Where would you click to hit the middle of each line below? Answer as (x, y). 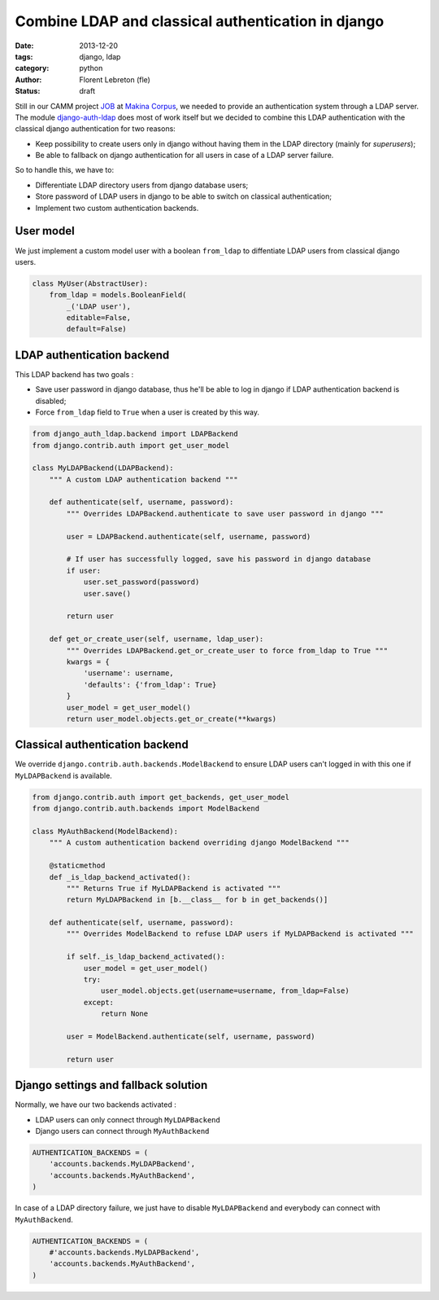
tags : (24, 56)
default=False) (97, 329)
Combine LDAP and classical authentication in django (200, 21)
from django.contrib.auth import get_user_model (131, 445)
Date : (24, 46)
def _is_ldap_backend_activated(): (120, 877)
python (91, 68)
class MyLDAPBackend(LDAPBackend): (103, 468)
